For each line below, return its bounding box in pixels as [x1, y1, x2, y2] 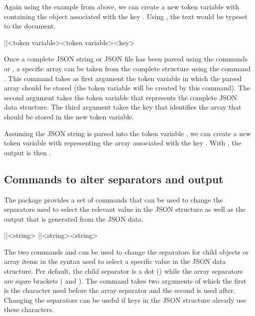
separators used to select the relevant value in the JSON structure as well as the [4, 204, 246, 214]
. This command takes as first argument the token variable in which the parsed [4, 73, 242, 83]
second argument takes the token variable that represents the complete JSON [4, 92, 237, 102]
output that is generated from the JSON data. [4, 213, 143, 224]
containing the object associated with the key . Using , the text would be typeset [4, 11, 248, 21]
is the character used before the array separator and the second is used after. [4, 285, 235, 295]
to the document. [4, 21, 56, 31]
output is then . [4, 147, 51, 157]
